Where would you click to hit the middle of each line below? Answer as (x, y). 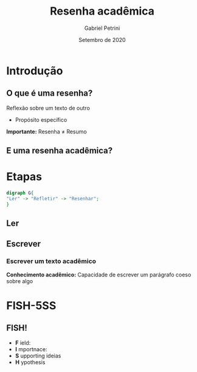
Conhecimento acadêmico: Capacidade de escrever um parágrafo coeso (99, 275)
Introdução (35, 71)
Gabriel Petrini (102, 28)
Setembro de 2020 (102, 40)
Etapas (24, 177)
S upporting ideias (38, 356)
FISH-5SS (31, 305)
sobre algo (20, 281)
